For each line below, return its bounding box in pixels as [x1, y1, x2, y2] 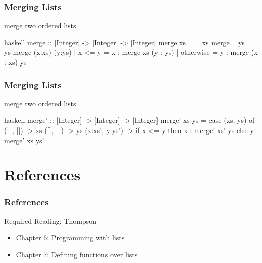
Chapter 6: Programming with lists [16, 232, 125, 243]
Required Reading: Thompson [4, 215, 96, 226]
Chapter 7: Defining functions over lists [16, 249, 138, 259]
